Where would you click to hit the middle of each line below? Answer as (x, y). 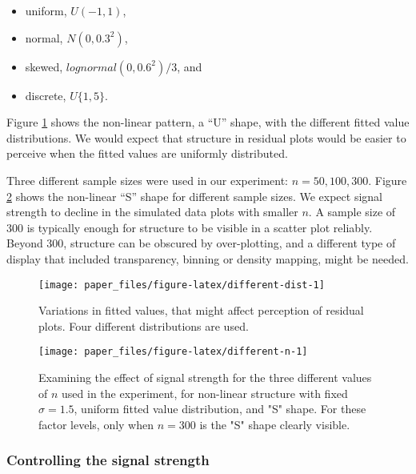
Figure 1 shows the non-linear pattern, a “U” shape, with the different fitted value (208, 122)
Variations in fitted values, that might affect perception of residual (201, 310)
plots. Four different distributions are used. (144, 325)
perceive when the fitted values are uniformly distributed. (147, 153)
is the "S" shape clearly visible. (275, 424)
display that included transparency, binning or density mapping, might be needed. (208, 258)
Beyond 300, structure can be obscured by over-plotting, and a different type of (201, 243)
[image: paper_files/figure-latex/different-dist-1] (182, 285)
